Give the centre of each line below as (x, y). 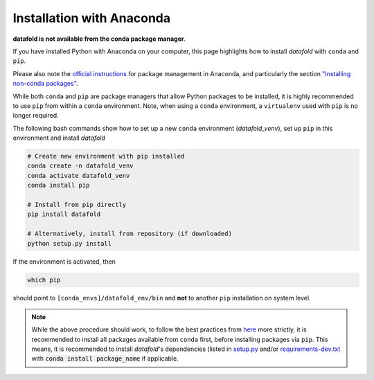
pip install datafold (64, 214)
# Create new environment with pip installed (106, 156)
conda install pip (59, 186)
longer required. (36, 116)
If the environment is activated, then (64, 261)
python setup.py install (70, 243)
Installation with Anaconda (92, 18)
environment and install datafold (59, 138)
